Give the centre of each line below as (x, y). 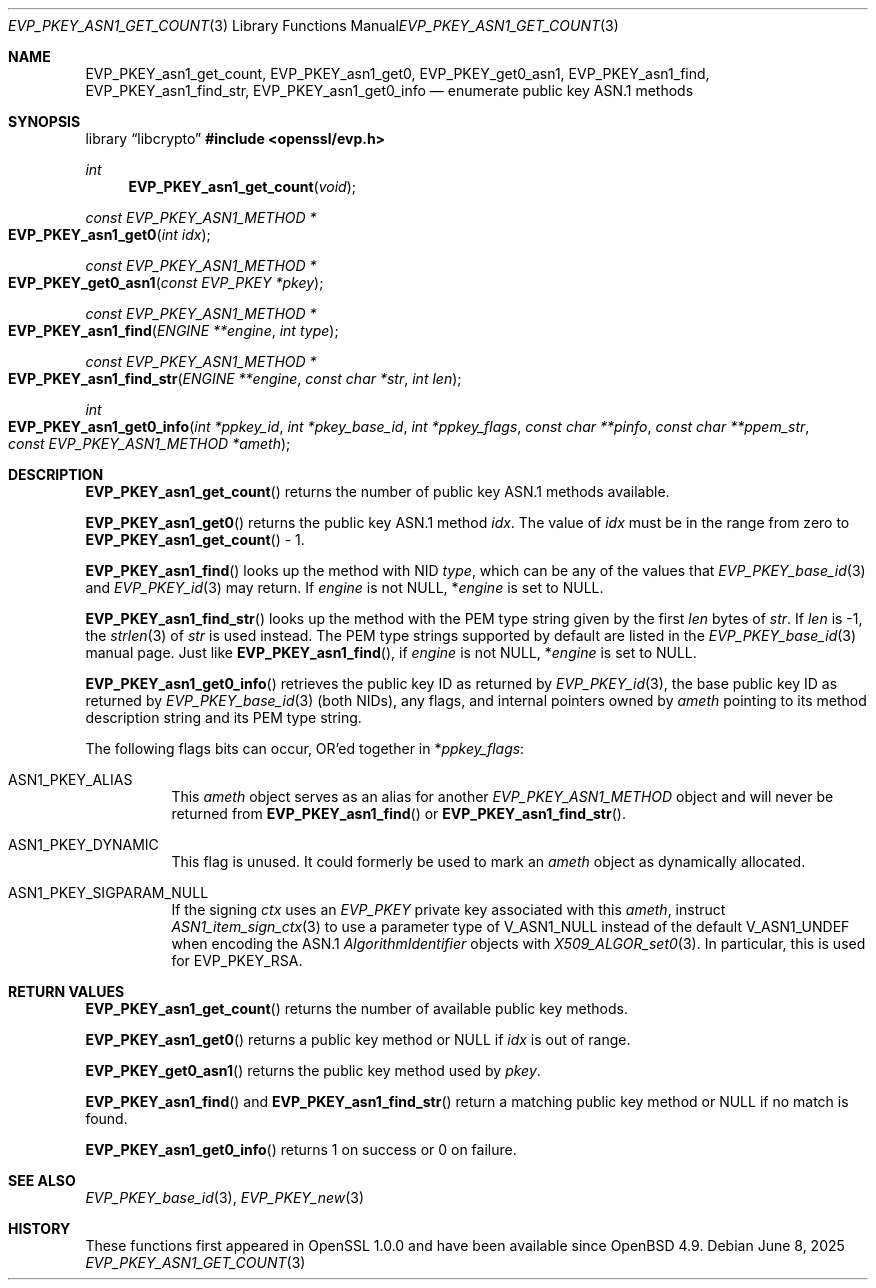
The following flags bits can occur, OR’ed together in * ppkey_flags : (305, 748)
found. (106, 1118)
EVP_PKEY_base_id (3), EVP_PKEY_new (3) (225, 1197)
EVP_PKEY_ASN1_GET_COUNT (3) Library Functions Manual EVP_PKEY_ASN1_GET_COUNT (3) (313, 25)
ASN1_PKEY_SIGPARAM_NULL (108, 892)
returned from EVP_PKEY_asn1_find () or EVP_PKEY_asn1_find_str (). (398, 813)
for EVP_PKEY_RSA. (237, 960)
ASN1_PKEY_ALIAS (70, 779)
